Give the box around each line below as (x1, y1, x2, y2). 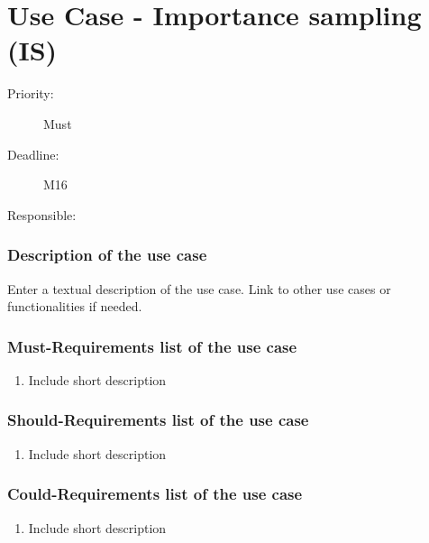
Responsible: (7, 205, 77, 224)
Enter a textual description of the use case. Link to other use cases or (7, 279, 391, 298)
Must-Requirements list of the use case (7, 335, 297, 357)
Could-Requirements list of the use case (7, 483, 303, 505)
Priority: (7, 84, 54, 103)
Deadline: (7, 144, 59, 163)
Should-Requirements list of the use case (7, 409, 309, 431)
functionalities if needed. (7, 297, 142, 316)
